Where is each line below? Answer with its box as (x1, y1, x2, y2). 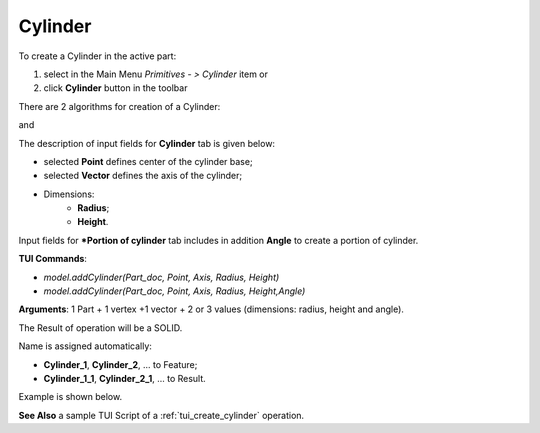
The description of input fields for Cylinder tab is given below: (18, 137, 275, 149)
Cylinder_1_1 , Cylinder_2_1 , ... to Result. (43, 372, 207, 384)
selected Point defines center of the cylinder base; (43, 155, 254, 167)
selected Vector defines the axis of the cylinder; (43, 170, 243, 182)
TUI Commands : (18, 253, 87, 265)
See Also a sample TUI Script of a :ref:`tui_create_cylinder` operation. (18, 409, 305, 421)
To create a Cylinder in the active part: (18, 50, 177, 62)
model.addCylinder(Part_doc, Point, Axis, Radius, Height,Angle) (43, 285, 306, 297)
